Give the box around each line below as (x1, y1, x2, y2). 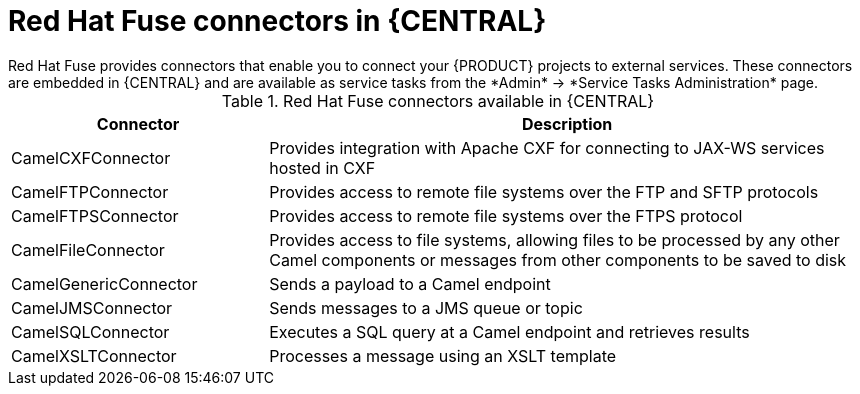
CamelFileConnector (11, 239, 165, 260)
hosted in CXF (269, 157, 376, 178)
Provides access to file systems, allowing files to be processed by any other (269, 229, 840, 250)
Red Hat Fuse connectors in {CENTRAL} (8, 4, 547, 38)
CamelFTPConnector (11, 181, 169, 202)
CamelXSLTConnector (11, 345, 177, 366)
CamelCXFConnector (11, 147, 171, 168)
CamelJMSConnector (11, 297, 173, 318)
